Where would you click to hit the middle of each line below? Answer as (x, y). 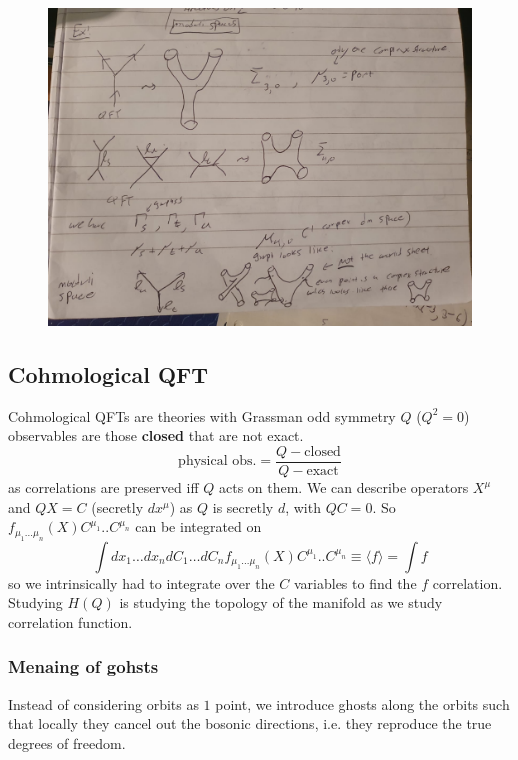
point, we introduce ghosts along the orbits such (362, 703)
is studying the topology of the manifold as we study (281, 602)
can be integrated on (198, 526)
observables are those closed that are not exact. (156, 435)
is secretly (243, 506)
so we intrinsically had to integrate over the (141, 582)
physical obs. (217, 461)
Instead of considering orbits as (103, 703)
